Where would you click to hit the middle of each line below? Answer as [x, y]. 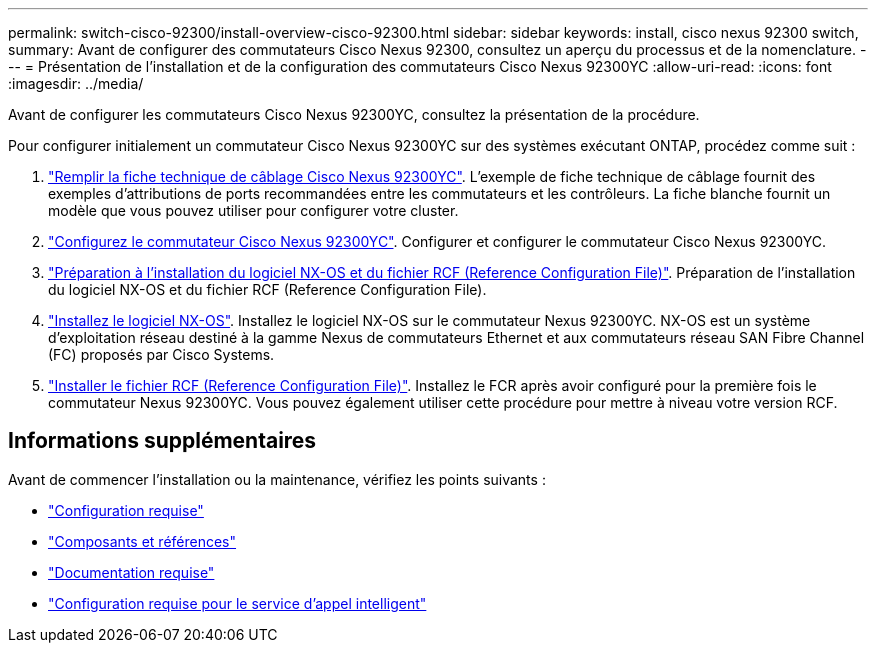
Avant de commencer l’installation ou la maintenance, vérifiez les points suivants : [277, 479]
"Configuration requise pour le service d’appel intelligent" [237, 603]
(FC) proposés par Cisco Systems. [161, 354]
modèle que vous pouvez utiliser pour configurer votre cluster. [253, 210]
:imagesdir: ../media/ [76, 83]
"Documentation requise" [131, 572]
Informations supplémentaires [162, 441]
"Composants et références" [142, 541]
